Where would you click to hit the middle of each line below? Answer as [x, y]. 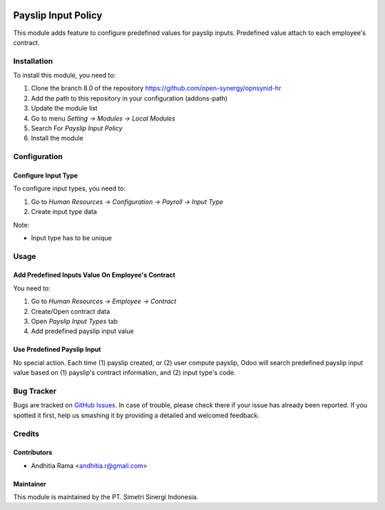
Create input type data [64, 212]
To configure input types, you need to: [70, 188]
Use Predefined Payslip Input [57, 350]
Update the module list [64, 108]
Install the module [57, 138]
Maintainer [30, 484]
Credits [26, 434]
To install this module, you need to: [65, 76]
